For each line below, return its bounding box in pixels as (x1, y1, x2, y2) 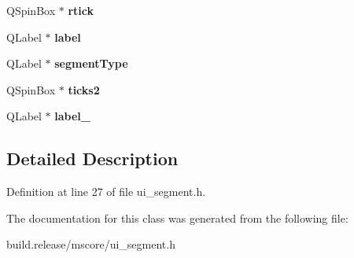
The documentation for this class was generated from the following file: (6, 209, 348, 226)
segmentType (54, 55, 128, 72)
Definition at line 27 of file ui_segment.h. (6, 183, 206, 200)
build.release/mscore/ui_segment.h (6, 236, 175, 252)
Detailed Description (6, 146, 179, 171)
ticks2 (68, 81, 100, 98)
